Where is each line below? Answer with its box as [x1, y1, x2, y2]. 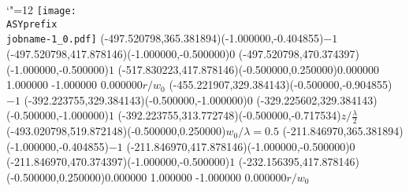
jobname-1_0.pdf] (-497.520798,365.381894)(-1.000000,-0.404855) [6, 30, 324, 46]
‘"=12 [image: [6, 2, 76, 17]
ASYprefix [6, 18, 58, 30]
